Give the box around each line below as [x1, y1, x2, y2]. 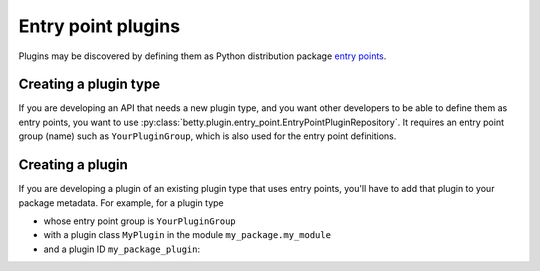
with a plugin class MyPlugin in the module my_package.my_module [43, 229, 332, 241]
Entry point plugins [18, 15, 180, 37]
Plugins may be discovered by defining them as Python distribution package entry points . [18, 50, 387, 62]
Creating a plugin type [18, 76, 160, 93]
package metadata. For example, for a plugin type [18, 196, 224, 209]
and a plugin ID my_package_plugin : [43, 243, 201, 255]
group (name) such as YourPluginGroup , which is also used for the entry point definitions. [18, 130, 397, 142]
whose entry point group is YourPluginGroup [43, 215, 237, 227]
